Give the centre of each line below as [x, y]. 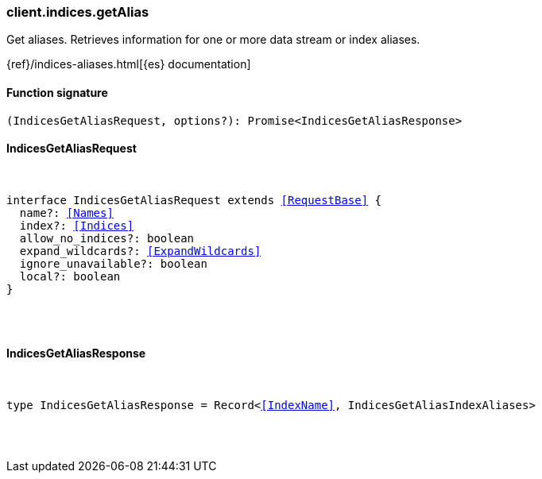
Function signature [57, 92]
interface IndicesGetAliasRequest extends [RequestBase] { [194, 200]
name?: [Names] [66, 212]
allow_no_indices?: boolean [107, 238]
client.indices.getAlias [78, 12]
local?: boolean [70, 276]
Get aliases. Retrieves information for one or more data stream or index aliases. [213, 40]
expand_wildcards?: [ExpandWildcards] [140, 251]
